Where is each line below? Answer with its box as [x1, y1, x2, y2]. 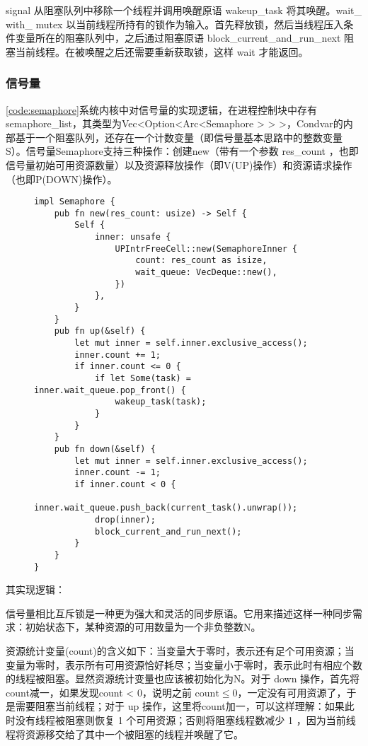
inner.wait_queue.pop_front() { [34, 385, 186, 395]
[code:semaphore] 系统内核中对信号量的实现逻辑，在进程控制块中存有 [6, 102, 317, 117]
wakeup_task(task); [115, 397, 207, 407]
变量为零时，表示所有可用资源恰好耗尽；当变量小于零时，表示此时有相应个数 [6, 657, 362, 672]
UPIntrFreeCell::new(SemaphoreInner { [115, 243, 298, 254]
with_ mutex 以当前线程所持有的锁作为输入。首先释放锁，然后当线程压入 [6, 16, 344, 31]
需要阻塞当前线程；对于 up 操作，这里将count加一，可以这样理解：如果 [15, 699, 345, 713]
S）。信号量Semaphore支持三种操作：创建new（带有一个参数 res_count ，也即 [6, 144, 359, 158]
